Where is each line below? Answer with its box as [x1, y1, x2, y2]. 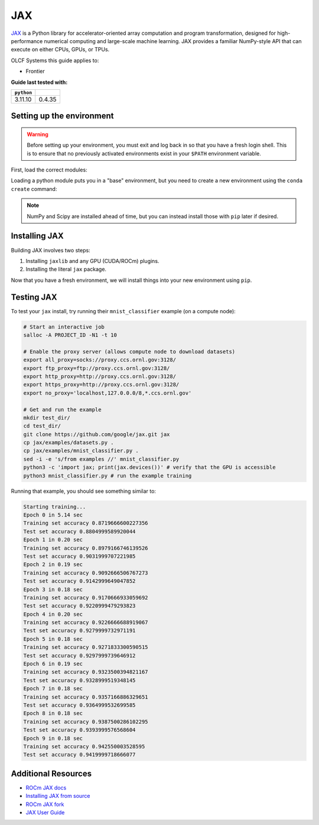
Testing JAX [11, 292, 57, 302]
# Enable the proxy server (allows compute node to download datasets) [23, 348, 236, 355]
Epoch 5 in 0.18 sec [23, 635, 83, 642]
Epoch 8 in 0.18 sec [23, 710, 83, 717]
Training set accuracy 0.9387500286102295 [23, 718, 148, 725]
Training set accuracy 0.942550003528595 [23, 743, 145, 750]
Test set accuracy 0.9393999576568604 [23, 727, 136, 733]
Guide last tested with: [11, 79, 68, 86]
